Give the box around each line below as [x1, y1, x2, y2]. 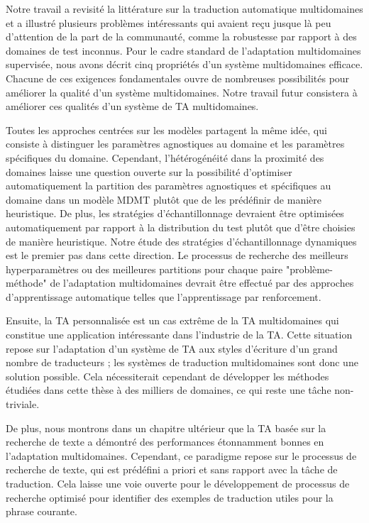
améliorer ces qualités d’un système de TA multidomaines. [6, 99, 259, 114]
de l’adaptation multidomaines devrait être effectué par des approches [50, 275, 354, 290]
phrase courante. [6, 504, 77, 519]
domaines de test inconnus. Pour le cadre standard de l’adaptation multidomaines [6, 43, 361, 57]
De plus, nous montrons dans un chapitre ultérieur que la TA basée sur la [6, 420, 326, 435]
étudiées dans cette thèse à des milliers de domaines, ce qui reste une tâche [6, 382, 331, 397]
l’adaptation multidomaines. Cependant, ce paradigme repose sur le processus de [6, 448, 357, 463]
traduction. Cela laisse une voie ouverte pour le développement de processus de [6, 476, 350, 490]
